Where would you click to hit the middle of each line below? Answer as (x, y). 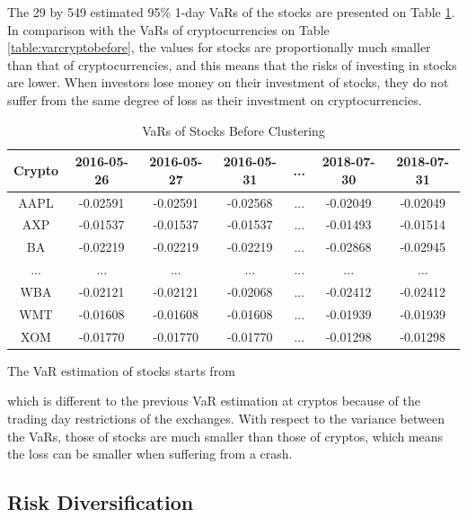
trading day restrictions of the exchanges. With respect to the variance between (226, 418)
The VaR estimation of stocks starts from (121, 370)
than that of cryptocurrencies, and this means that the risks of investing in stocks (232, 64)
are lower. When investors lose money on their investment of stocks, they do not (228, 82)
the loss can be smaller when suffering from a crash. (150, 454)
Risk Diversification (101, 502)
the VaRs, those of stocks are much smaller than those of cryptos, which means (225, 436)
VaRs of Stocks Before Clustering (233, 130)
